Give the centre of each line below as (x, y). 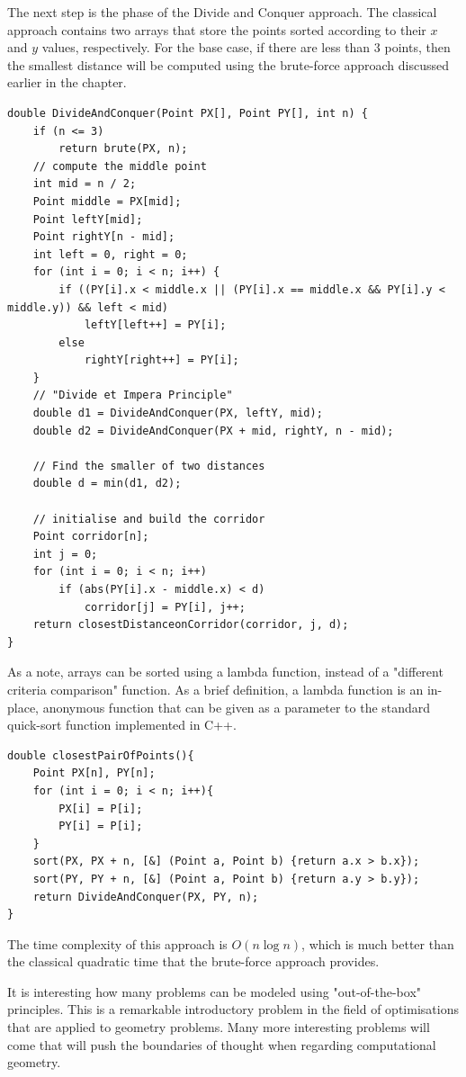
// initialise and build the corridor (149, 519)
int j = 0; (65, 554)
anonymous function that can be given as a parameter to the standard (237, 707)
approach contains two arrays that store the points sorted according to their (217, 29)
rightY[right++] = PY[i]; (161, 360)
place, (23, 707)
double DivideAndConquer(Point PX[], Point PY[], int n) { (188, 113)
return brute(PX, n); (123, 149)
